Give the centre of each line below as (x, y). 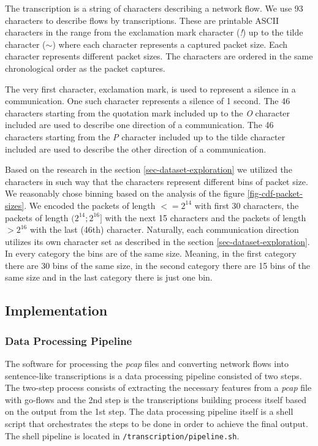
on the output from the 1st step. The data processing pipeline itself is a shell (149, 411)
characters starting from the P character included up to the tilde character (145, 136)
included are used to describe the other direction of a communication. (136, 149)
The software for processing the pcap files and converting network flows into (147, 364)
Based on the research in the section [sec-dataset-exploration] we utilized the (149, 169)
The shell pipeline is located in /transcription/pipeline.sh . (122, 435)
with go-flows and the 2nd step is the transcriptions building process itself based (156, 399)
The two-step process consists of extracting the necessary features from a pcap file (158, 387)
